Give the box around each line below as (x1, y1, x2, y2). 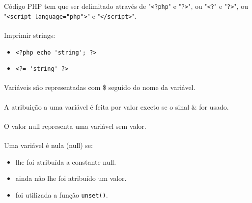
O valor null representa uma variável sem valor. (4, 120, 146, 131)
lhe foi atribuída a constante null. (15, 156, 116, 167)
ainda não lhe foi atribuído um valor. (15, 173, 127, 183)
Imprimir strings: (4, 29, 56, 40)
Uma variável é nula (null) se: (4, 140, 93, 150)
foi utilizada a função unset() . (15, 189, 108, 200)
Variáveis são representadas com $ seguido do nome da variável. (4, 82, 196, 92)
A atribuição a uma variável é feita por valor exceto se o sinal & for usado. (4, 101, 229, 112)
